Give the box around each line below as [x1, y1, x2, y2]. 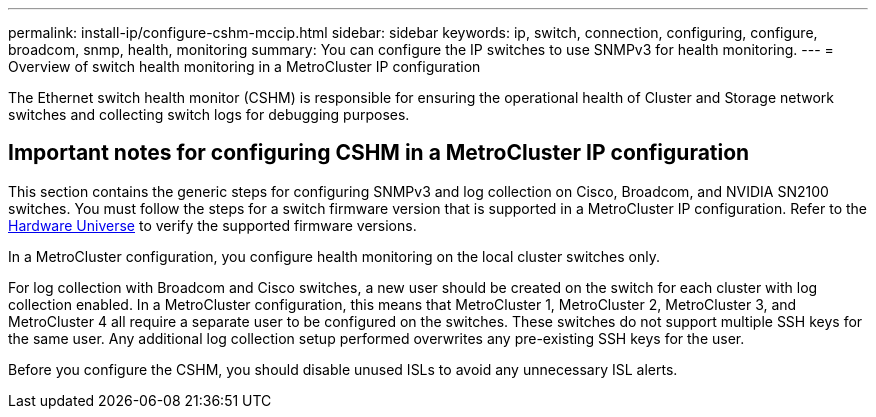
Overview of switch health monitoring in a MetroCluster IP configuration [8, 58, 481, 75]
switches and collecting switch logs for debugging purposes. [8, 106, 410, 123]
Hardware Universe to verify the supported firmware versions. [8, 216, 417, 234]
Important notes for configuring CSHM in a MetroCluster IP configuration [8, 140, 750, 166]
